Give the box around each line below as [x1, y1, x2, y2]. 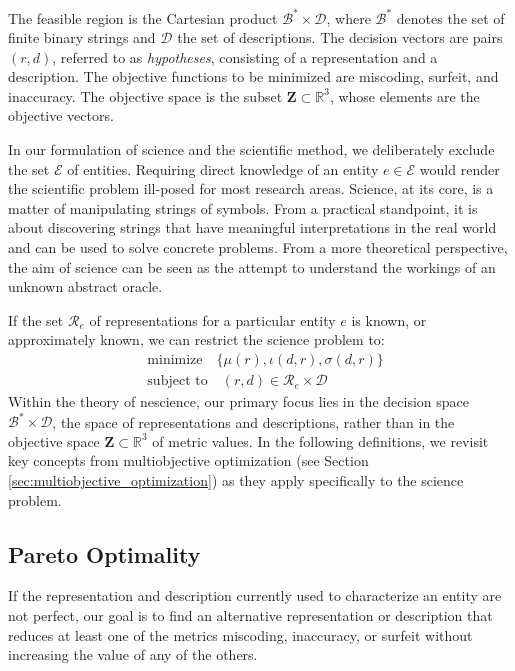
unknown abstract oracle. [8, 276, 163, 297]
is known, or [351, 309, 427, 330]
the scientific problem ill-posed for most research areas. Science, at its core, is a [8, 178, 494, 199]
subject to [147, 374, 208, 389]
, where [326, 7, 371, 28]
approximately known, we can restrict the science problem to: [8, 329, 385, 350]
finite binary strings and [8, 27, 156, 48]
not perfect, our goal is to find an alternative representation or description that [8, 604, 493, 625]
